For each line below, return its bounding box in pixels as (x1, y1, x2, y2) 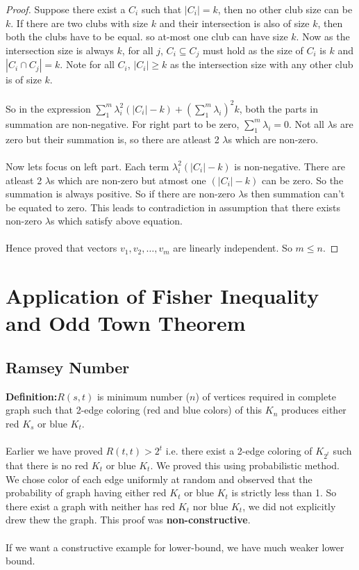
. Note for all (60, 57, 115, 72)
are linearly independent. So (173, 241, 292, 255)
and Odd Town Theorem (6, 309, 246, 337)
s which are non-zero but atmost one (51, 172, 206, 187)
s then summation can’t (244, 186, 345, 201)
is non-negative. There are (234, 158, 345, 173)
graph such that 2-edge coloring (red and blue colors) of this (6, 402, 262, 417)
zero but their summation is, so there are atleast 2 (6, 131, 219, 146)
